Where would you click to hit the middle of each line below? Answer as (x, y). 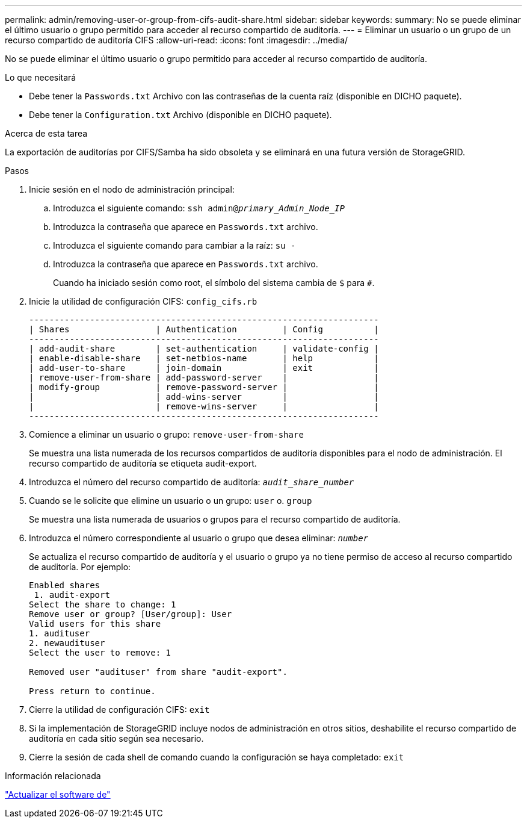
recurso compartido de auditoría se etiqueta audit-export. (143, 463)
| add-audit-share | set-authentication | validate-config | (204, 349)
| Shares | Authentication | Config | (204, 329)
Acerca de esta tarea (46, 133)
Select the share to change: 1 (103, 604)
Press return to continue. (92, 691)
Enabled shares (65, 585)
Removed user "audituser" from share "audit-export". (158, 672)
